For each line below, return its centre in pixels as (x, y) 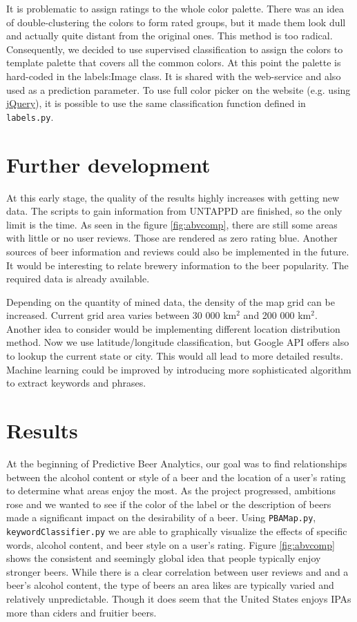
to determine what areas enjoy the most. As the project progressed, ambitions (171, 490)
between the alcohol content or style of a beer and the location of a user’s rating (176, 477)
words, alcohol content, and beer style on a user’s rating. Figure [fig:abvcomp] (171, 544)
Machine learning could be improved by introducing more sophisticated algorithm (179, 369)
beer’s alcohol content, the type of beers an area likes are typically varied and (170, 585)
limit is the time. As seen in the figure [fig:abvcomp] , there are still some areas (172, 224)
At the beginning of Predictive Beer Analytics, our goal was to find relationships (177, 463)
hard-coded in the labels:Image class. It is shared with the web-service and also (174, 76)
